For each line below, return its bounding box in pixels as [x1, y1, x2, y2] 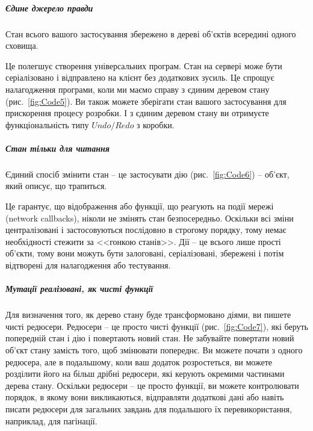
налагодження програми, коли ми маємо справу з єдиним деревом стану [5, 82, 270, 95]
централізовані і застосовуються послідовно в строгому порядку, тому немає [5, 223, 287, 236]
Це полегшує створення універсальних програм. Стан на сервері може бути [5, 59, 282, 72]
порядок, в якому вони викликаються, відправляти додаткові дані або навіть [5, 391, 284, 403]
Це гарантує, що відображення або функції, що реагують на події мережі [5, 200, 274, 212]
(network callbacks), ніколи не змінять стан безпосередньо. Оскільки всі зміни [5, 211, 294, 224]
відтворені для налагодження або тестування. [5, 259, 171, 271]
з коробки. [137, 118, 175, 131]
